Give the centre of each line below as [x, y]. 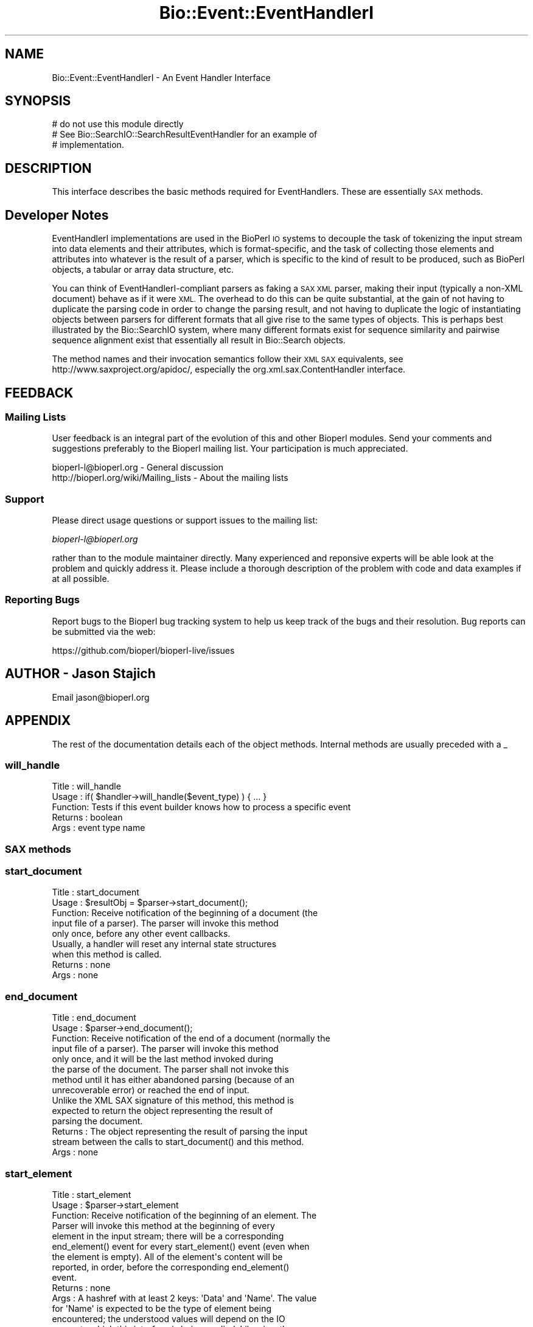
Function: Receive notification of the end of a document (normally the [191, 1038]
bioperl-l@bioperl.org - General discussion [138, 467]
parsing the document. [97, 1121]
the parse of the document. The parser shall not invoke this [170, 1070]
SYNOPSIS [38, 101]
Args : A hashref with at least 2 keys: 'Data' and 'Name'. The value [184, 1298]
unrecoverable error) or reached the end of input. [151, 1090]
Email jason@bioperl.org [101, 697]
